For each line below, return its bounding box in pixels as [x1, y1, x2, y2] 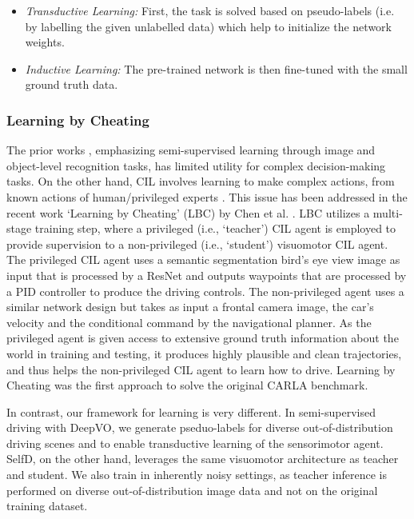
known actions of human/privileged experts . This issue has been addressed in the [6, 188, 408, 205]
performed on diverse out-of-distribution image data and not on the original [6, 481, 378, 498]
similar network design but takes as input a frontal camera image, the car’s [6, 298, 374, 315]
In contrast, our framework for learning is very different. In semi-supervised [6, 403, 376, 420]
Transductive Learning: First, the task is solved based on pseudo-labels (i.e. [25, 2, 395, 18]
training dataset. [6, 497, 88, 514]
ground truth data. [25, 76, 118, 93]
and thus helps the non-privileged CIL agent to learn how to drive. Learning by [6, 361, 396, 377]
